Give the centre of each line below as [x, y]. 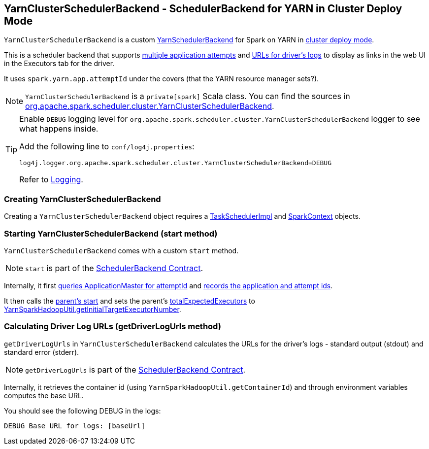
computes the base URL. [44, 395]
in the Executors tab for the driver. [59, 64]
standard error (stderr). [42, 352]
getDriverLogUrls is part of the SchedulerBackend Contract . [135, 369]
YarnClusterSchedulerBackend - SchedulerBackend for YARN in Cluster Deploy [203, 9]
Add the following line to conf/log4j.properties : [107, 147]
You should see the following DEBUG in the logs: [82, 411]
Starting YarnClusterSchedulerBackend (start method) [111, 233]
